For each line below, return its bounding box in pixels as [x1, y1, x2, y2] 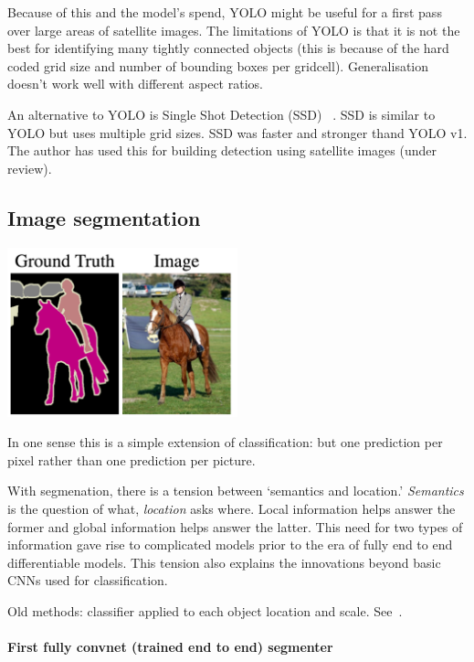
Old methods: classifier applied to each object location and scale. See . [7, 601, 403, 620]
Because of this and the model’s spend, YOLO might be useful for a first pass [7, 3, 442, 21]
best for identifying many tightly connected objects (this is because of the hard [7, 38, 449, 58]
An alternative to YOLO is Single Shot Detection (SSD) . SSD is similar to [7, 104, 436, 123]
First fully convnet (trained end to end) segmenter [7, 637, 333, 657]
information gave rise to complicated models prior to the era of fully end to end [7, 535, 453, 554]
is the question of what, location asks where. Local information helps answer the [7, 498, 456, 518]
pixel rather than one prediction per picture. [7, 450, 256, 469]
